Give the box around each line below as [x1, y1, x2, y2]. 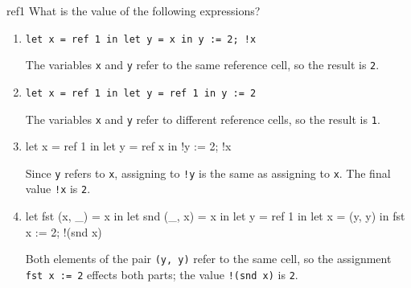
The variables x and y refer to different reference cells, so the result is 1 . [25, 110, 380, 127]
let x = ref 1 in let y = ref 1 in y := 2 [25, 87, 257, 99]
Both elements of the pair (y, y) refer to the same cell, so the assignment [25, 250, 392, 267]
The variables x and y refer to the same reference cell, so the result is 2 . [25, 56, 380, 73]
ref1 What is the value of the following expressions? [6, 2, 261, 19]
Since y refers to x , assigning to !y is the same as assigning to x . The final [25, 164, 391, 181]
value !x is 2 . [25, 180, 91, 197]
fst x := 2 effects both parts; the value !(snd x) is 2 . [25, 265, 298, 282]
